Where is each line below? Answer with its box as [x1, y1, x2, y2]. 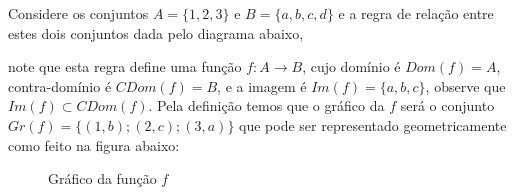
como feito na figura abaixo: [8, 134, 180, 155]
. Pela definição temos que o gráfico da [148, 95, 385, 116]
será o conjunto [400, 95, 495, 116]
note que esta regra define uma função [8, 56, 242, 77]
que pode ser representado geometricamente [239, 114, 507, 135]
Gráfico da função [48, 168, 157, 189]
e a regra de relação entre [338, 3, 494, 23]
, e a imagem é [217, 75, 307, 96]
